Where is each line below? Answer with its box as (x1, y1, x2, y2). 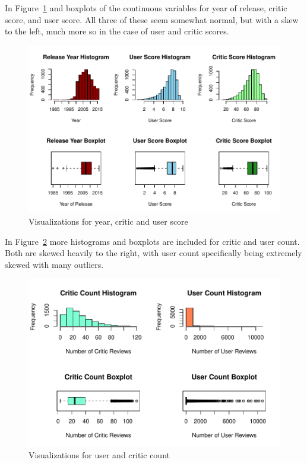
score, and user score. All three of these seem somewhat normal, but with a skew (5, 13, 299, 25)
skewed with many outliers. (5, 258, 104, 270)
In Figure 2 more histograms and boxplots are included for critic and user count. (5, 235, 300, 247)
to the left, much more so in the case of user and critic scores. (5, 25, 229, 37)
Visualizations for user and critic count (29, 448, 170, 461)
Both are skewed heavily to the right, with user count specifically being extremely (5, 247, 302, 259)
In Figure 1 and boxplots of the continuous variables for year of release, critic (5, 2, 287, 14)
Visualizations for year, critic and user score (29, 215, 188, 228)
